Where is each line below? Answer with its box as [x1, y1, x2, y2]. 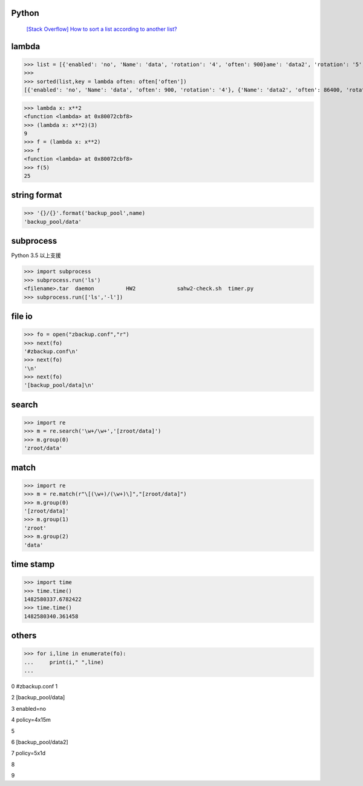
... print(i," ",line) [24, 659, 104, 665]
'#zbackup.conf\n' [24, 348, 79, 355]
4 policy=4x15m [11, 716, 51, 724]
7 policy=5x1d [11, 750, 46, 757]
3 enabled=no [11, 705, 47, 712]
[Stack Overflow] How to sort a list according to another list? [26, 25, 177, 33]
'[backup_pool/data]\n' [24, 382, 95, 389]
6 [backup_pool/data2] [11, 739, 69, 746]
